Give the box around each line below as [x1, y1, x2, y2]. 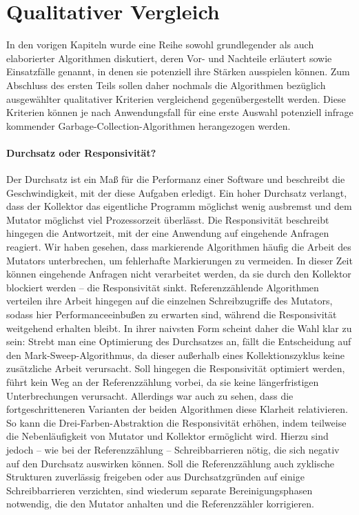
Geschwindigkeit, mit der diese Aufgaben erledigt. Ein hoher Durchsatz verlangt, [6, 185, 347, 200]
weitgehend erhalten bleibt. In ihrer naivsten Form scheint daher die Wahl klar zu [6, 320, 352, 335]
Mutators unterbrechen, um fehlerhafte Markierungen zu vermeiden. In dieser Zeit [6, 253, 353, 267]
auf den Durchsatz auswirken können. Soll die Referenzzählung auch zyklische [6, 456, 334, 470]
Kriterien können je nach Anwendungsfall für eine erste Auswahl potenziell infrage [6, 105, 353, 119]
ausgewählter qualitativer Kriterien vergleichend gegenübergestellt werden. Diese [6, 91, 346, 106]
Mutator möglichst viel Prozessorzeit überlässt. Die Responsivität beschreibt [6, 212, 329, 226]
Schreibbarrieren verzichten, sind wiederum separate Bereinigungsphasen [6, 483, 313, 497]
